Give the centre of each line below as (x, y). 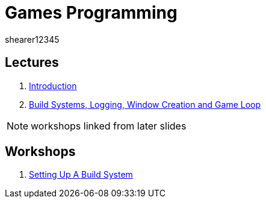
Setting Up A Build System (81, 175)
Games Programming (91, 13)
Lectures (32, 63)
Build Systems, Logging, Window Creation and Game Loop (145, 104)
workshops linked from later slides (109, 126)
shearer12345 (32, 39)
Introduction (53, 86)
